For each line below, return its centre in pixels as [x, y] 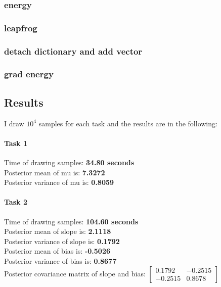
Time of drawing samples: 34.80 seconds [69, 162]
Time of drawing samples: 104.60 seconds [71, 221]
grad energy [29, 74]
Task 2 [16, 202]
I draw [14, 123]
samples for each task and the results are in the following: [128, 123]
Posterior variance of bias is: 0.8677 [60, 260]
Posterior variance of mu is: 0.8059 [59, 182]
